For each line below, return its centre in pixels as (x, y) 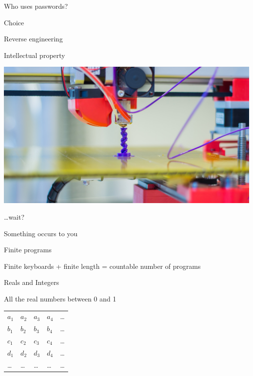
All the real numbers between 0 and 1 (60, 298)
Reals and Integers (32, 282)
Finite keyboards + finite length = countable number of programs (102, 266)
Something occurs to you (41, 233)
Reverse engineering (33, 39)
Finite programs (28, 250)
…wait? (14, 217)
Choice (14, 22)
